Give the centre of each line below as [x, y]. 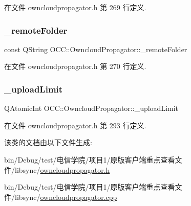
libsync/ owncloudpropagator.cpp [66, 197]
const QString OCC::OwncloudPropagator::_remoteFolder [96, 49]
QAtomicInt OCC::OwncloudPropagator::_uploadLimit [91, 108]
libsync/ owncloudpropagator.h [62, 169]
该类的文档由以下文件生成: [48, 142]
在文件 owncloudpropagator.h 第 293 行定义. [75, 125]
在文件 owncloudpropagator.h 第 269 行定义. [75, 7]
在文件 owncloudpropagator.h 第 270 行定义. [75, 66]
